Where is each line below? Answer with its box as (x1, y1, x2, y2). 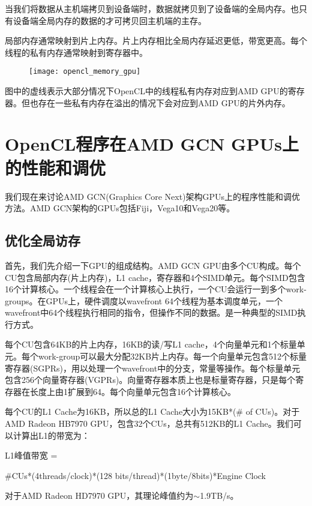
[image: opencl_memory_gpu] (29, 67, 141, 76)
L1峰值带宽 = (5, 449, 58, 462)
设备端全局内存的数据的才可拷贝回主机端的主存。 (13, 14, 206, 26)
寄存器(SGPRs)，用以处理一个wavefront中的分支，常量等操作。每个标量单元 (5, 361, 301, 374)
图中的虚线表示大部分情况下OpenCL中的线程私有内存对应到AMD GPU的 (5, 85, 288, 97)
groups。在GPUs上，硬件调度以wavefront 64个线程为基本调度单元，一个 (5, 294, 283, 307)
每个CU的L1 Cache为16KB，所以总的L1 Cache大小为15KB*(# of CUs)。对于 (5, 405, 300, 418)
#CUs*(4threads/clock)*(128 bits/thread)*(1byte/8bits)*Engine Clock (5, 469, 266, 481)
